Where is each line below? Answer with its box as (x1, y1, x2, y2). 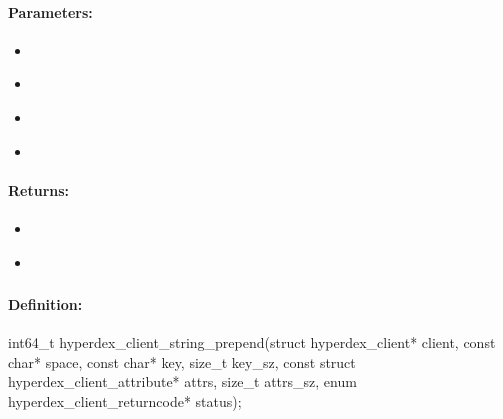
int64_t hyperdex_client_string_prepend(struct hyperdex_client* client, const (8, 332, 496, 353)
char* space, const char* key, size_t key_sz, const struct (8, 351, 356, 372)
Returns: (8, 179, 70, 200)
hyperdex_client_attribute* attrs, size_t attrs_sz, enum (8, 371, 357, 392)
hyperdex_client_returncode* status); (8, 391, 242, 412)
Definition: (8, 294, 83, 315)
